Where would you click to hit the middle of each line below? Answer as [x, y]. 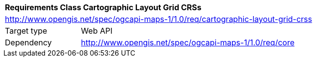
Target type [26, 31]
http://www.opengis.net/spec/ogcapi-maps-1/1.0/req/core [188, 42]
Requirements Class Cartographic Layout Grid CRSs [103, 7]
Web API [97, 31]
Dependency [28, 42]
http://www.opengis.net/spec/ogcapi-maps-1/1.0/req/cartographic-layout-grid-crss [158, 19]
